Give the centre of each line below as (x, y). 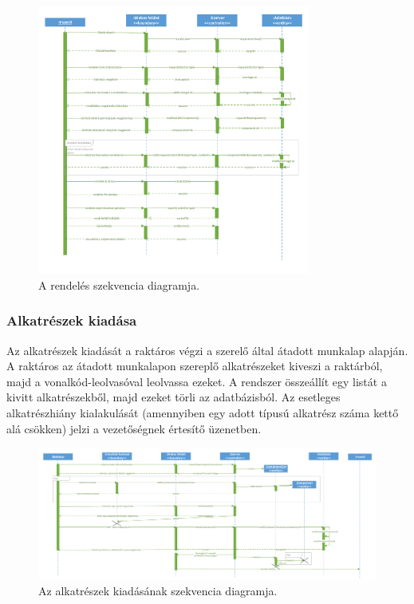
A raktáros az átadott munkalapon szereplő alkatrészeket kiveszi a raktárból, (195, 366)
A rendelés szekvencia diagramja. (119, 284)
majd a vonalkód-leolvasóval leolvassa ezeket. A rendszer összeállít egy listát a (197, 381)
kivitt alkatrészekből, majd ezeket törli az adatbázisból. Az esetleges (173, 397)
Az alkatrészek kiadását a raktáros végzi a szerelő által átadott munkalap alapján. (207, 350)
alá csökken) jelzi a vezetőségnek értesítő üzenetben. (134, 428)
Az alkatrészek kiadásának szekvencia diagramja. (158, 590)
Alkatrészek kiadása (72, 320)
